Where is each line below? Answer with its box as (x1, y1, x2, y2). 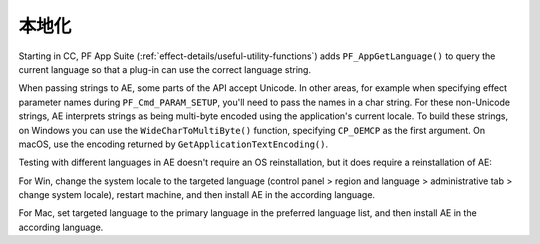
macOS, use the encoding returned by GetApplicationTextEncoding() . (18, 138, 329, 150)
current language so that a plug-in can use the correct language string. (18, 63, 312, 75)
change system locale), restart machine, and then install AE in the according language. (18, 189, 375, 201)
